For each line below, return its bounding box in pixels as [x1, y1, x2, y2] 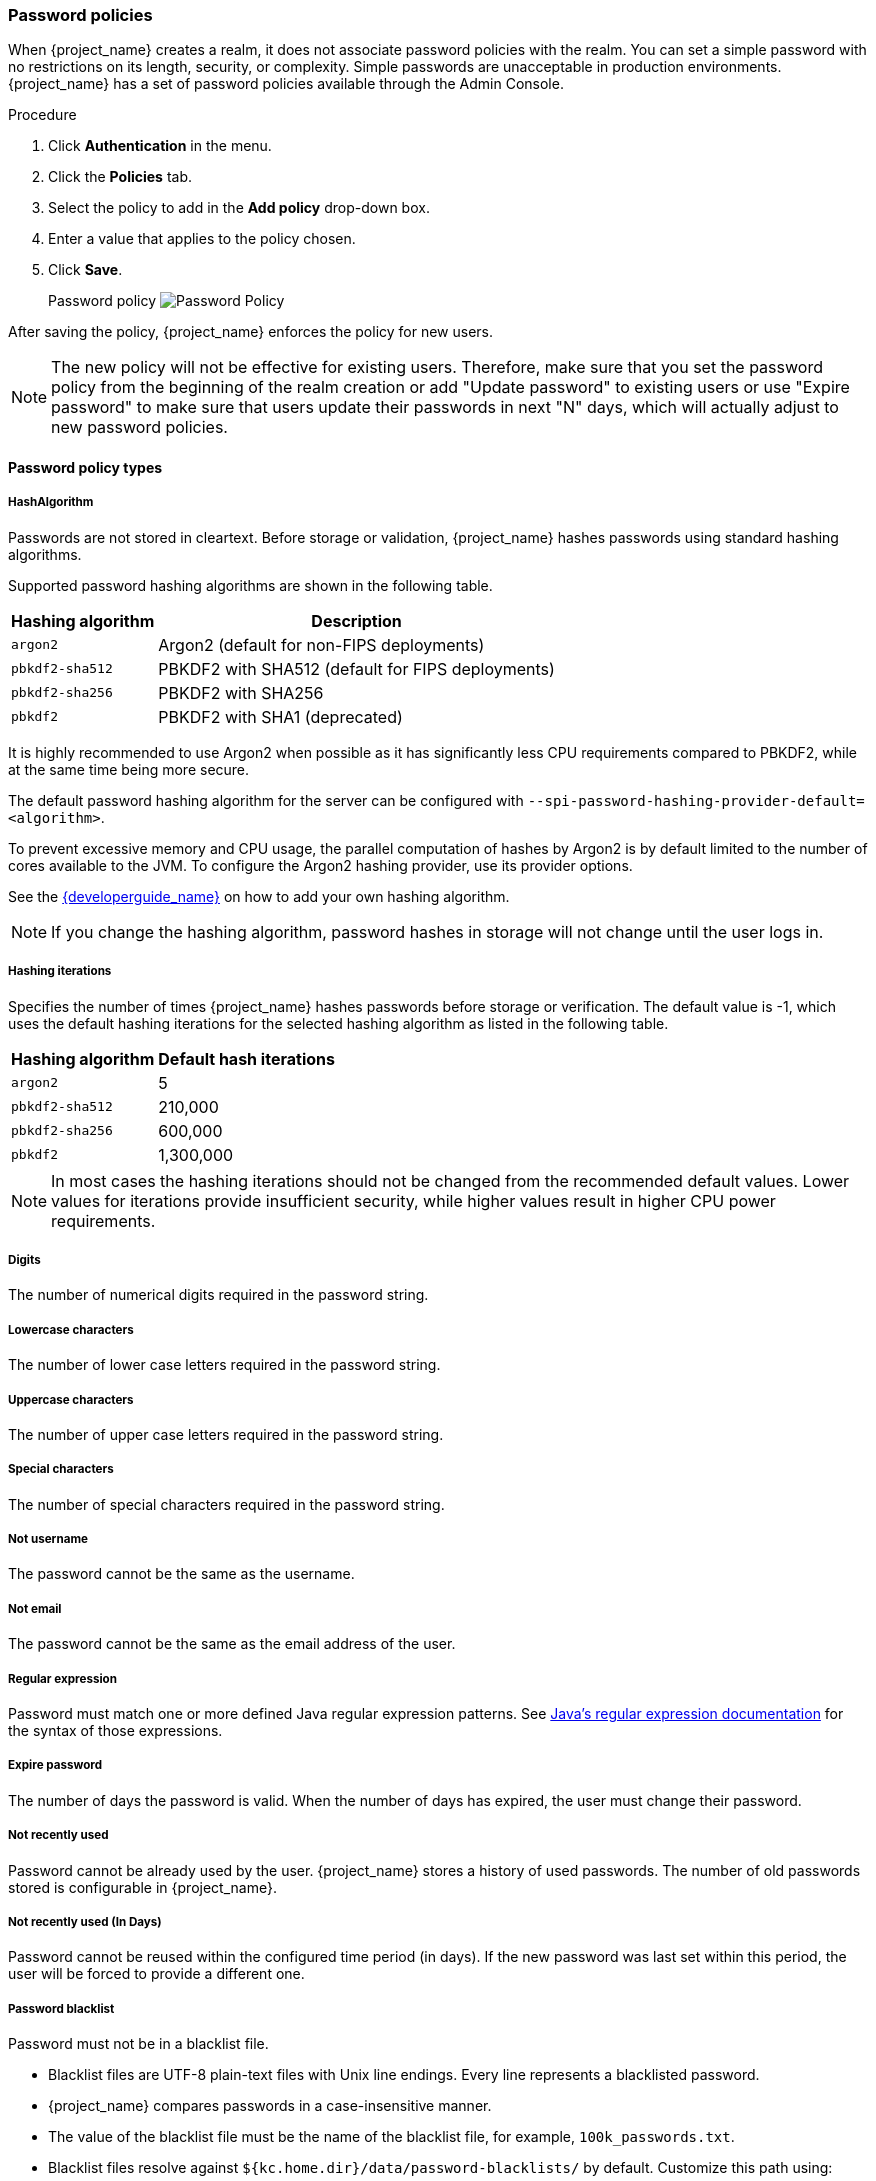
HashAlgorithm [8, 495, 94, 510]
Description [311, 610, 402, 631]
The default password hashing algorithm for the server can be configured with [8, 791, 524, 809]
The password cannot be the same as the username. [8, 1565, 355, 1583]
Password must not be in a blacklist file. [8, 2035, 269, 2053]
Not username [8, 1532, 88, 1547]
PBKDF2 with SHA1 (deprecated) [158, 706, 403, 727]
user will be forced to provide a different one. [8, 1965, 305, 1983]
